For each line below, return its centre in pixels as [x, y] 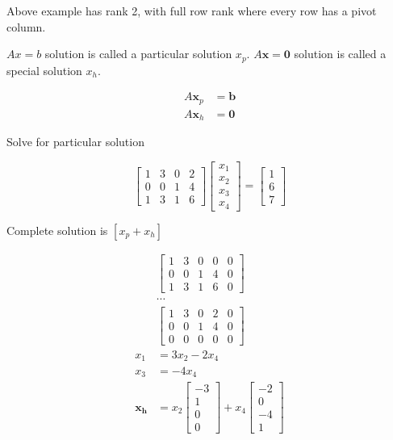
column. [26, 26]
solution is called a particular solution [138, 54]
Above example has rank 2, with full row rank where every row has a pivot [192, 10]
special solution [44, 70]
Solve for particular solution [75, 142]
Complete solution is [57, 230]
